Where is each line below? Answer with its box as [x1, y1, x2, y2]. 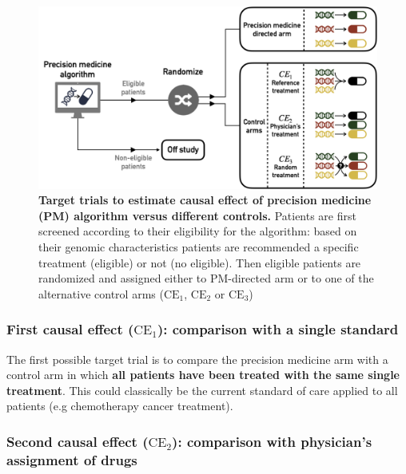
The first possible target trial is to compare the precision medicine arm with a [6, 350, 388, 367]
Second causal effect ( [6, 431, 149, 451]
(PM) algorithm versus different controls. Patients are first [38, 207, 356, 223]
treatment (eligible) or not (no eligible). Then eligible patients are [38, 254, 361, 271]
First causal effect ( [6, 319, 134, 339]
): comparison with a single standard [157, 319, 399, 339]
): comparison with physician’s [172, 431, 372, 451]
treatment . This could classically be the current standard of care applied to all [6, 381, 398, 398]
